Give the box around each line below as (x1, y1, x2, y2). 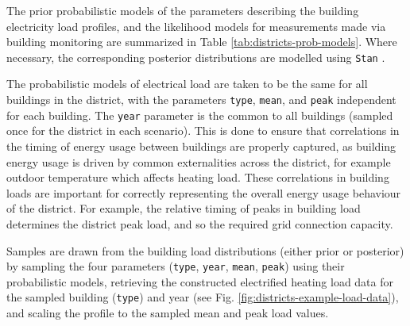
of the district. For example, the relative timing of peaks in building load (6, 200, 361, 217)
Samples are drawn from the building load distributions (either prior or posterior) (6, 242, 404, 259)
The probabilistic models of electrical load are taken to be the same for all (6, 75, 368, 92)
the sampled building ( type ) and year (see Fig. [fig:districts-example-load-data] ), (6, 289, 399, 305)
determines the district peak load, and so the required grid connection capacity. (6, 215, 393, 232)
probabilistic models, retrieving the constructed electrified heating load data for (6, 273, 394, 290)
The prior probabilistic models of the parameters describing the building (6, 2, 359, 18)
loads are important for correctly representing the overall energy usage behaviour (6, 184, 401, 201)
